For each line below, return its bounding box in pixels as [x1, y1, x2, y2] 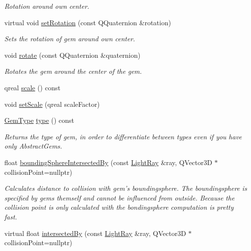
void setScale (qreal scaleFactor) [4, 99, 100, 109]
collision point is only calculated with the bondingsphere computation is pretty [4, 202, 234, 212]
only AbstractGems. [4, 141, 63, 151]
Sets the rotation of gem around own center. [4, 33, 135, 44]
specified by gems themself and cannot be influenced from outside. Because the [4, 192, 235, 202]
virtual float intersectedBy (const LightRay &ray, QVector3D [4, 228, 186, 238]
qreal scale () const [4, 82, 61, 92]
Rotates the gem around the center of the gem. [4, 66, 142, 76]
